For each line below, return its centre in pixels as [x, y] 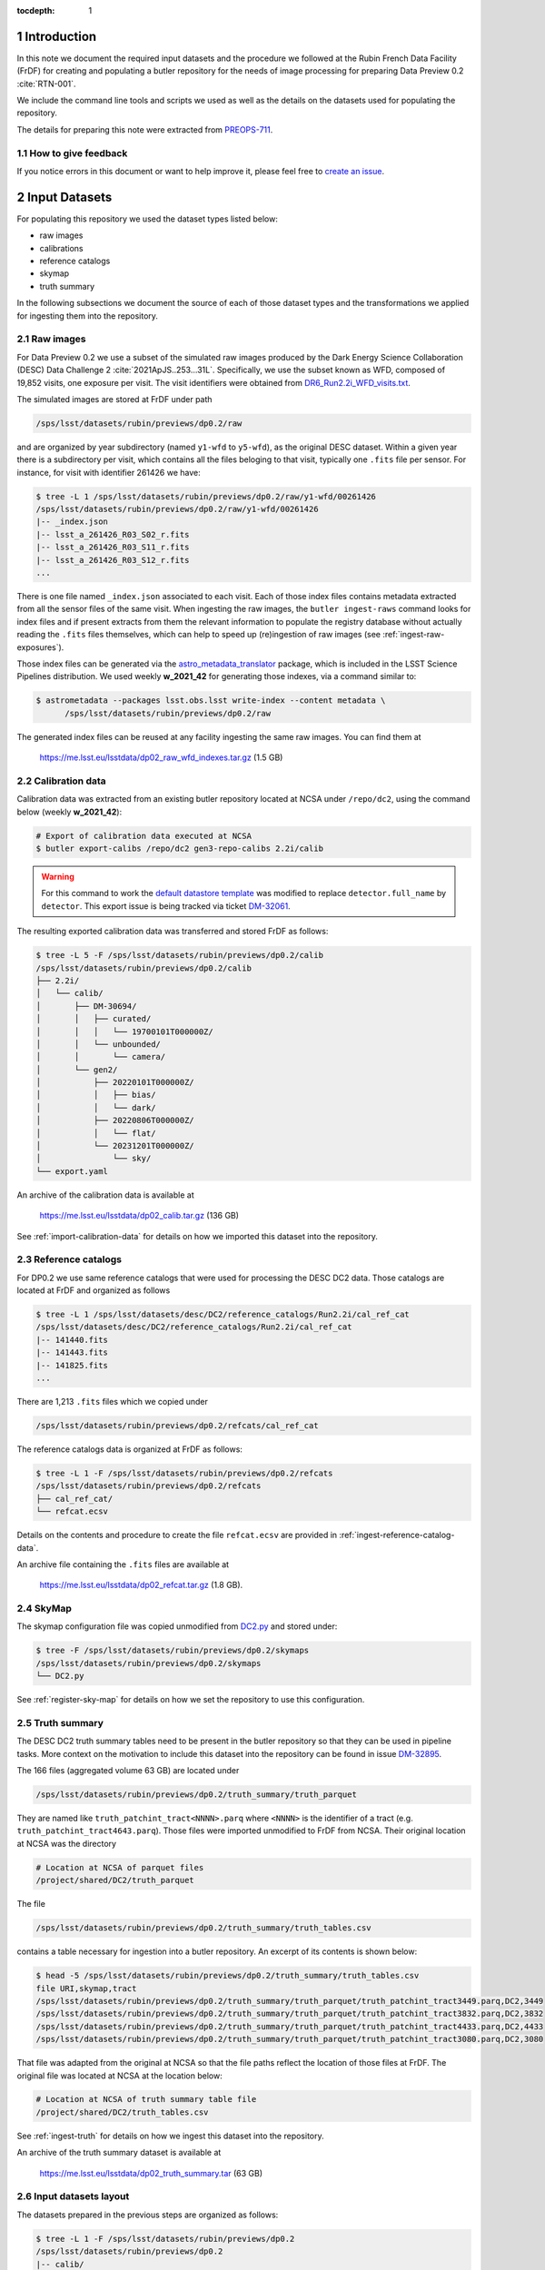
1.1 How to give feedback [72, 153]
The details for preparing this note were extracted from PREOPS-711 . [145, 129]
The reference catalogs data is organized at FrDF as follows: [129, 1449]
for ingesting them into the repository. [88, 316]
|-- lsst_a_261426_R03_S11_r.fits [113, 548]
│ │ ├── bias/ [96, 1095]
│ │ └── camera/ [101, 1057]
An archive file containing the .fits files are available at [123, 1564]
